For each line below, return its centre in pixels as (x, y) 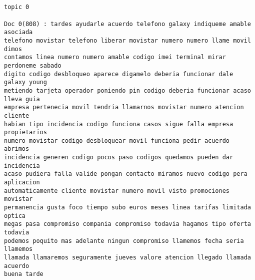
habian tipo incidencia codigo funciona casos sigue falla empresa (119, 124)
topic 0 (17, 7)
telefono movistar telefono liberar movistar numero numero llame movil (127, 40)
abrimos (17, 149)
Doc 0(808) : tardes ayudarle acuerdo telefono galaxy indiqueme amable (127, 24)
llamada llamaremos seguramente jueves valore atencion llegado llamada (127, 257)
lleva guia (22, 99)
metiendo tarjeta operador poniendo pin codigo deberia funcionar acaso (127, 90)
